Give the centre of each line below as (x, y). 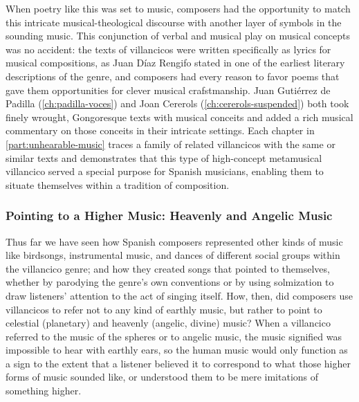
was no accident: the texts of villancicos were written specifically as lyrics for (168, 49)
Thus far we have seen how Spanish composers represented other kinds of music (174, 241)
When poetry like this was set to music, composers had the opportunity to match (178, 8)
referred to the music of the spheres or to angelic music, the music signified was (174, 336)
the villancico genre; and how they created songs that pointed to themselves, (168, 268)
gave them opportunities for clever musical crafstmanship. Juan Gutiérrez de (168, 90)
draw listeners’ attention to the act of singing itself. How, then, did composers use (179, 295)
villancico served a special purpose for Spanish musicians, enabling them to (165, 171)
